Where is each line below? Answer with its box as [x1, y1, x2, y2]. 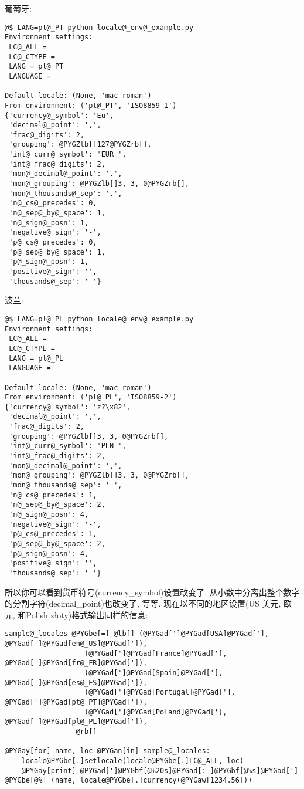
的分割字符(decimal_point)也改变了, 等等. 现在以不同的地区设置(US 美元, [5, 597, 281, 609]
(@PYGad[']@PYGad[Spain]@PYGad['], [84, 669, 223, 678]
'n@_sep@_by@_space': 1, [9, 209, 105, 218]
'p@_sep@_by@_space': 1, [9, 248, 105, 256]
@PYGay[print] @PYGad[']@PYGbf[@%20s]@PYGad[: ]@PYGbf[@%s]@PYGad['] [21, 766, 299, 775]
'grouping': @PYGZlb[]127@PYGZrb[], [9, 140, 152, 149]
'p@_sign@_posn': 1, [9, 258, 89, 266]
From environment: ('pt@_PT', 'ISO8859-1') [5, 101, 177, 110]
